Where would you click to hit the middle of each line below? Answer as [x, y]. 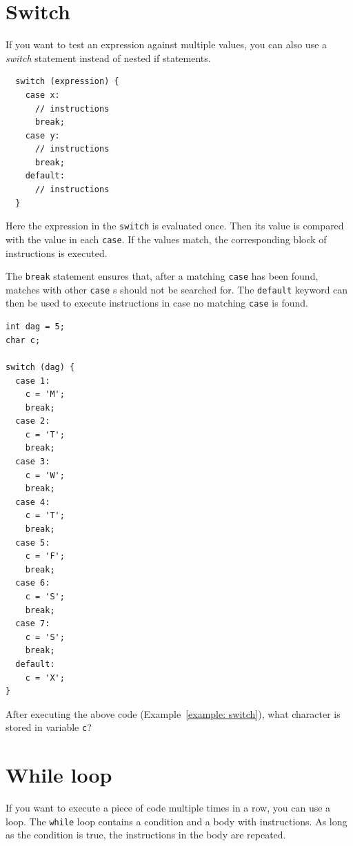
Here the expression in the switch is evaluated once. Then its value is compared [175, 226]
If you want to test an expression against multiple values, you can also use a [167, 44]
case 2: [33, 421]
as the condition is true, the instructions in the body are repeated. [146, 835]
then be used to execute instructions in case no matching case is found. [157, 303]
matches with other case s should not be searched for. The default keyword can [177, 289]
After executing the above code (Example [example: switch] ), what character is [173, 713]
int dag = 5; [35, 327]
